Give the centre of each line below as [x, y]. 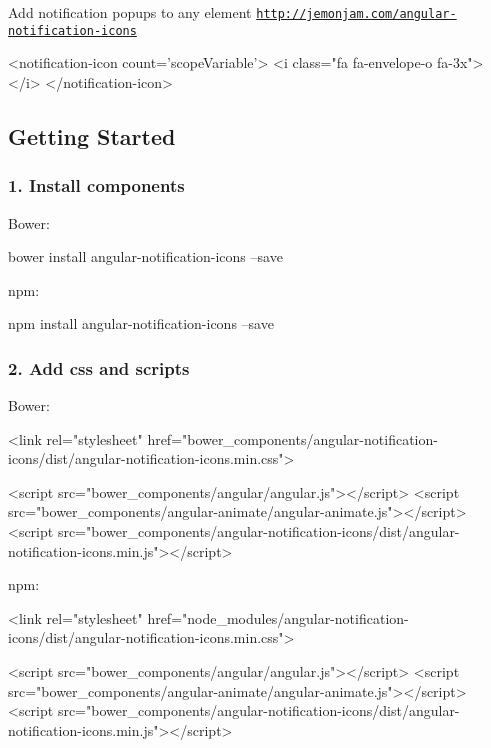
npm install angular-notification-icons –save [141, 323]
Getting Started [92, 135]
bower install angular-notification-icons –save [145, 256]
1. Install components [96, 185]
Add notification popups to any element [130, 12]
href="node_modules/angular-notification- [278, 617]
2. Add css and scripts [99, 367]
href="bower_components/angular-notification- [292, 438]
